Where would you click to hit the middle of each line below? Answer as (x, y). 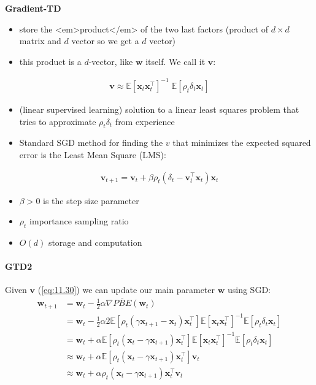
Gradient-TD (33, 8)
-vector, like (111, 61)
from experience (145, 121)
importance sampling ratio (79, 221)
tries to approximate (58, 121)
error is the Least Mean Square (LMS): (93, 154)
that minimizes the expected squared (242, 143)
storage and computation (95, 242)
